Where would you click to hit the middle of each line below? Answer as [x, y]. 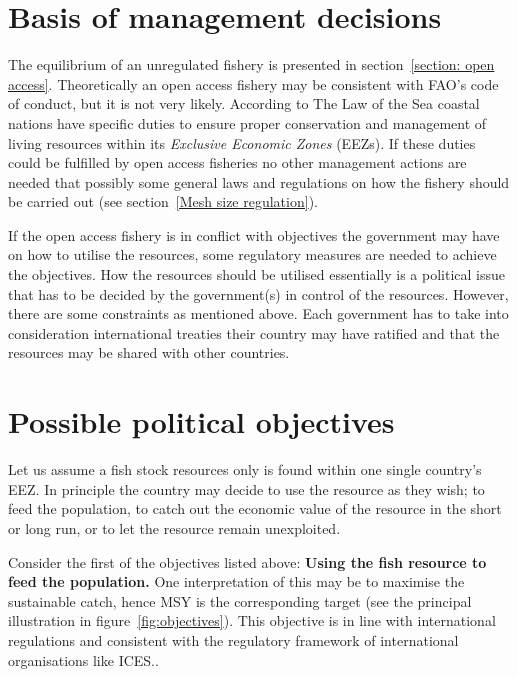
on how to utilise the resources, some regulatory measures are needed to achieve [252, 254]
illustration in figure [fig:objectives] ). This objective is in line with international [252, 620]
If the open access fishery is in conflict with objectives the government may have [254, 234]
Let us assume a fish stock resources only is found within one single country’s [245, 469]
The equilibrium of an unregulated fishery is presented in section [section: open [251, 64]
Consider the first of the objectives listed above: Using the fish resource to [247, 561]
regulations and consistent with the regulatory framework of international [233, 639]
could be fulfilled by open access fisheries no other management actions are [237, 162]
